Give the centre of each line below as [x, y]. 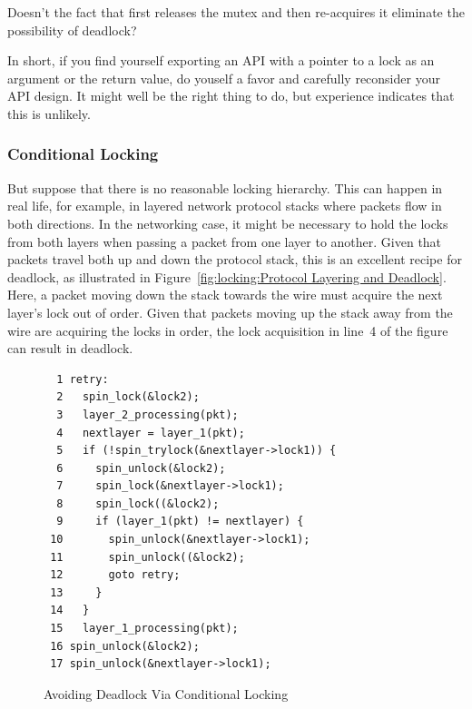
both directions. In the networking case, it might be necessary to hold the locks [228, 223]
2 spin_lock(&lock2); [128, 397]
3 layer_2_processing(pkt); [147, 414]
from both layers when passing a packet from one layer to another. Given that [225, 241]
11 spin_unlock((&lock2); [147, 557]
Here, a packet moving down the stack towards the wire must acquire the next [225, 295]
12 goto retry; [115, 575]
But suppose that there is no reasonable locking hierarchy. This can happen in [225, 187]
